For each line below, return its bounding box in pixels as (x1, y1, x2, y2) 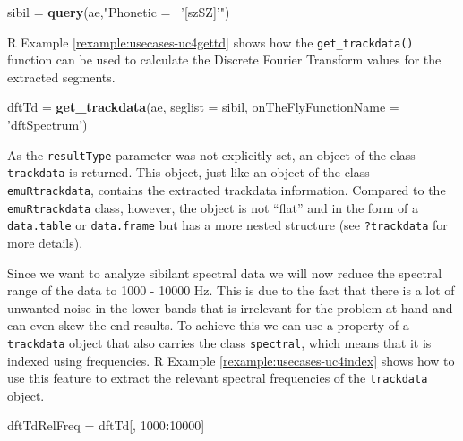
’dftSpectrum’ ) (7, 115, 88, 134)
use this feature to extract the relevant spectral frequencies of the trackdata (7, 369, 428, 387)
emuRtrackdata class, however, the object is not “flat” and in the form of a (7, 198, 418, 216)
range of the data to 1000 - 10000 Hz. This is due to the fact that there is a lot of (7, 281, 455, 300)
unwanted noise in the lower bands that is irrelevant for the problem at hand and (7, 298, 453, 317)
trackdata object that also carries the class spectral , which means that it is (7, 333, 432, 352)
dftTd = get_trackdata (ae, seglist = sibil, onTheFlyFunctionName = (7, 98, 399, 116)
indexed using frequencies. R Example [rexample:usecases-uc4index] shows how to (7, 351, 455, 369)
